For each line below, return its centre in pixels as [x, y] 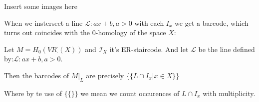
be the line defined [227, 49]
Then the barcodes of [37, 75]
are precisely [105, 75]
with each [149, 23]
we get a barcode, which [212, 23]
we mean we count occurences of [130, 93]
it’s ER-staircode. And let [149, 49]
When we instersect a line [43, 23]
